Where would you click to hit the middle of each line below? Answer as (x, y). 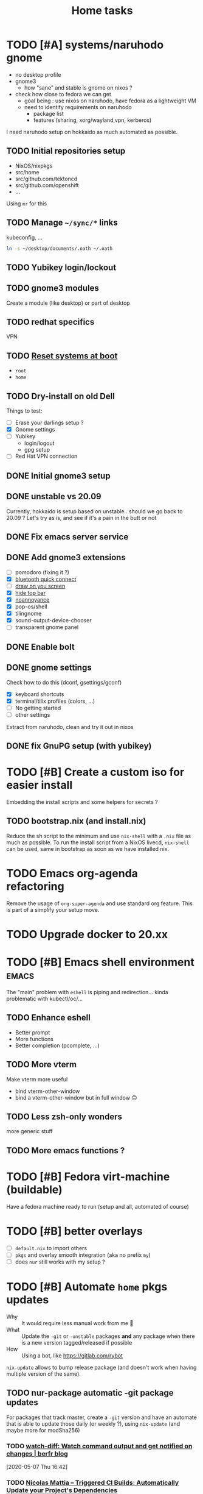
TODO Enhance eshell (49, 1018)
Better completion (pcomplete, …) (57, 1045)
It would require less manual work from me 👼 (77, 1323)
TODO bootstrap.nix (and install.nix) (76, 821)
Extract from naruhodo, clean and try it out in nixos (70, 727)
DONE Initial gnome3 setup (58, 476)
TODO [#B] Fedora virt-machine (88, 1176)
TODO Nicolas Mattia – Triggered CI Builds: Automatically (93, 1482)
